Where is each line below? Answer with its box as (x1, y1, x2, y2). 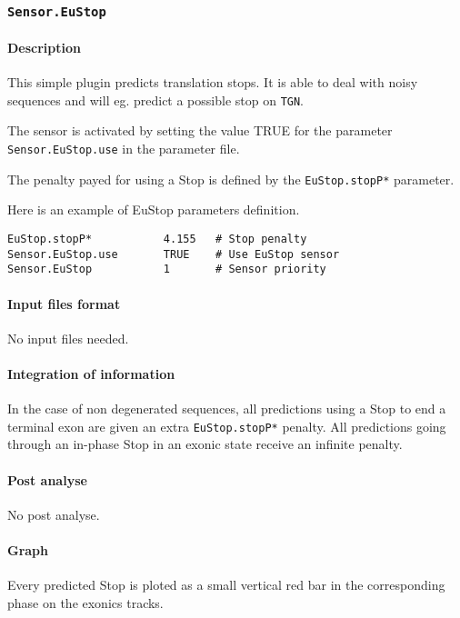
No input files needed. (7, 328, 129, 347)
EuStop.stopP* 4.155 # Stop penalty (7, 232, 307, 245)
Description (7, 38, 82, 56)
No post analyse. (7, 504, 100, 523)
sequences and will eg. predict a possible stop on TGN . (7, 90, 305, 109)
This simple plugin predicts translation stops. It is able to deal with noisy (7, 73, 418, 92)
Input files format (7, 294, 121, 313)
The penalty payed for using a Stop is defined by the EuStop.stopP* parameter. (7, 169, 455, 188)
